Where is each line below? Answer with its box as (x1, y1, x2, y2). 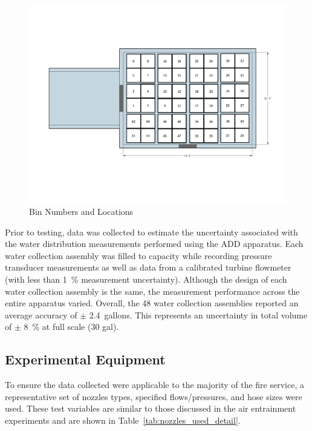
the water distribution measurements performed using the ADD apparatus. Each (5, 237, 304, 250)
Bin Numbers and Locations (29, 205, 134, 218)
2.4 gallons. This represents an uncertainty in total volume (89, 308, 308, 321)
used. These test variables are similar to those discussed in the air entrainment (5, 402, 296, 415)
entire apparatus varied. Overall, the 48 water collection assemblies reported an (5, 297, 299, 309)
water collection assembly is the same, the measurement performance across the (5, 285, 300, 297)
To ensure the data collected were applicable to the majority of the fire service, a (5, 378, 304, 391)
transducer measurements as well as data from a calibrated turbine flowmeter (5, 261, 291, 274)
